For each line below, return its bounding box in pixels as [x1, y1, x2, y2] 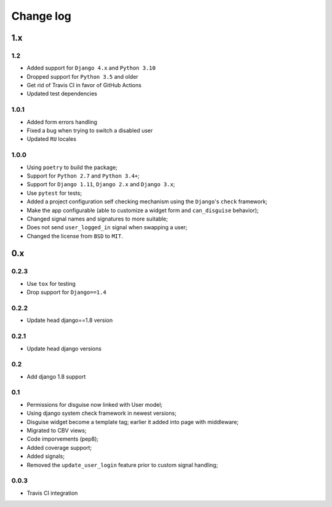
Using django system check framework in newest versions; [26, 409, 176, 417]
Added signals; [26, 452, 65, 460]
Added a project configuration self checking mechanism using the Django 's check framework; [26, 198, 267, 205]
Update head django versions [26, 345, 101, 352]
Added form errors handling [26, 118, 98, 125]
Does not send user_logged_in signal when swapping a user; [26, 224, 188, 231]
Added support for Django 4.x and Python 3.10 [26, 65, 156, 72]
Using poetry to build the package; [26, 163, 118, 171]
